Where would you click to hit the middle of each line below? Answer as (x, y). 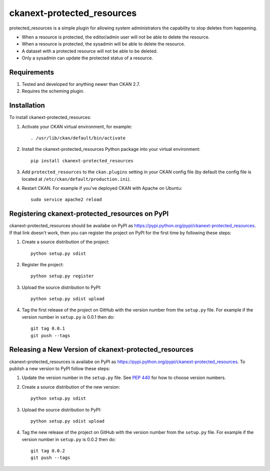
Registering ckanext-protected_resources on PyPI (89, 214)
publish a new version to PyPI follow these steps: (59, 368)
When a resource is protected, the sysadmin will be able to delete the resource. (103, 44)
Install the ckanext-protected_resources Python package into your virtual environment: (111, 149)
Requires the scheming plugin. (53, 91)
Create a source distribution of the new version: (71, 387)
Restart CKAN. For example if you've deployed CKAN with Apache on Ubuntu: (102, 188)
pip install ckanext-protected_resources (82, 161)
